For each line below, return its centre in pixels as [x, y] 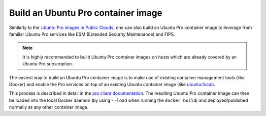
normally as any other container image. [49, 107]
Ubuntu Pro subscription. [48, 64]
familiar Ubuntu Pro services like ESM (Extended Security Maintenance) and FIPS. [92, 34]
